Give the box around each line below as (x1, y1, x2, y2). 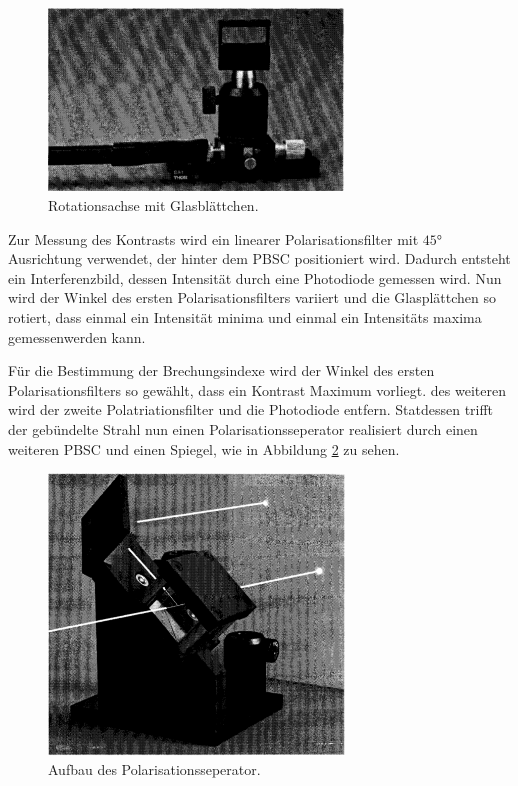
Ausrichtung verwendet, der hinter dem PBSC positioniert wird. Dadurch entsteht (8, 248, 511, 269)
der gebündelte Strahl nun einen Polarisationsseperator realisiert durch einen (8, 419, 478, 439)
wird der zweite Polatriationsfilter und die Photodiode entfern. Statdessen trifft (8, 399, 494, 420)
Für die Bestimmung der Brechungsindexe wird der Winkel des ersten (8, 360, 435, 381)
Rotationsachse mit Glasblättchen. (48, 195, 259, 216)
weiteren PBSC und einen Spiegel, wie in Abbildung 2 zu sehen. (8, 438, 400, 459)
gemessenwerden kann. (8, 326, 146, 347)
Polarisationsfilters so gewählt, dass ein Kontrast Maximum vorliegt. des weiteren (8, 379, 506, 400)
